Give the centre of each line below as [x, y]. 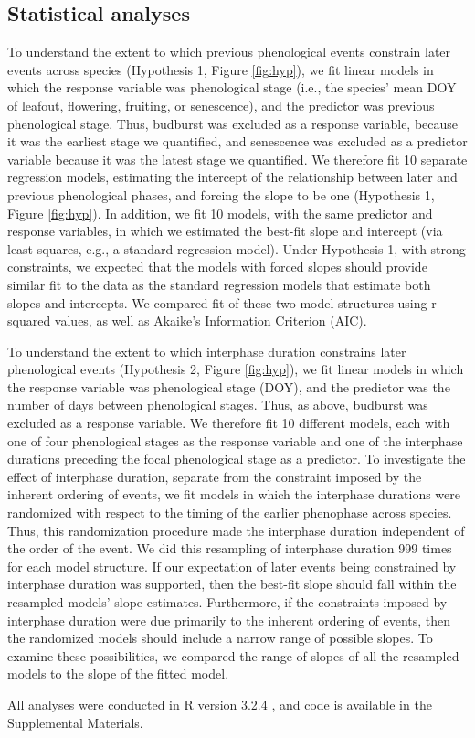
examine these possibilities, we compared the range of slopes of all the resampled [233, 655]
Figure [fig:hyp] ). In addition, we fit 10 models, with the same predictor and [220, 213]
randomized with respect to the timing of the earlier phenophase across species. [230, 513]
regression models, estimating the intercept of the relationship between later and [232, 177]
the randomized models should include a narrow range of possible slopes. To [220, 638]
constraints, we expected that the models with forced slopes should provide [217, 267]
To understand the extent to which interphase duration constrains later [207, 351]
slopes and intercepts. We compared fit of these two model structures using [217, 302]
